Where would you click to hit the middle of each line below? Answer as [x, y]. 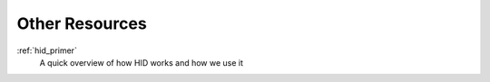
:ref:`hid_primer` [47, 50]
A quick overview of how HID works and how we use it [142, 62]
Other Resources [82, 23]
